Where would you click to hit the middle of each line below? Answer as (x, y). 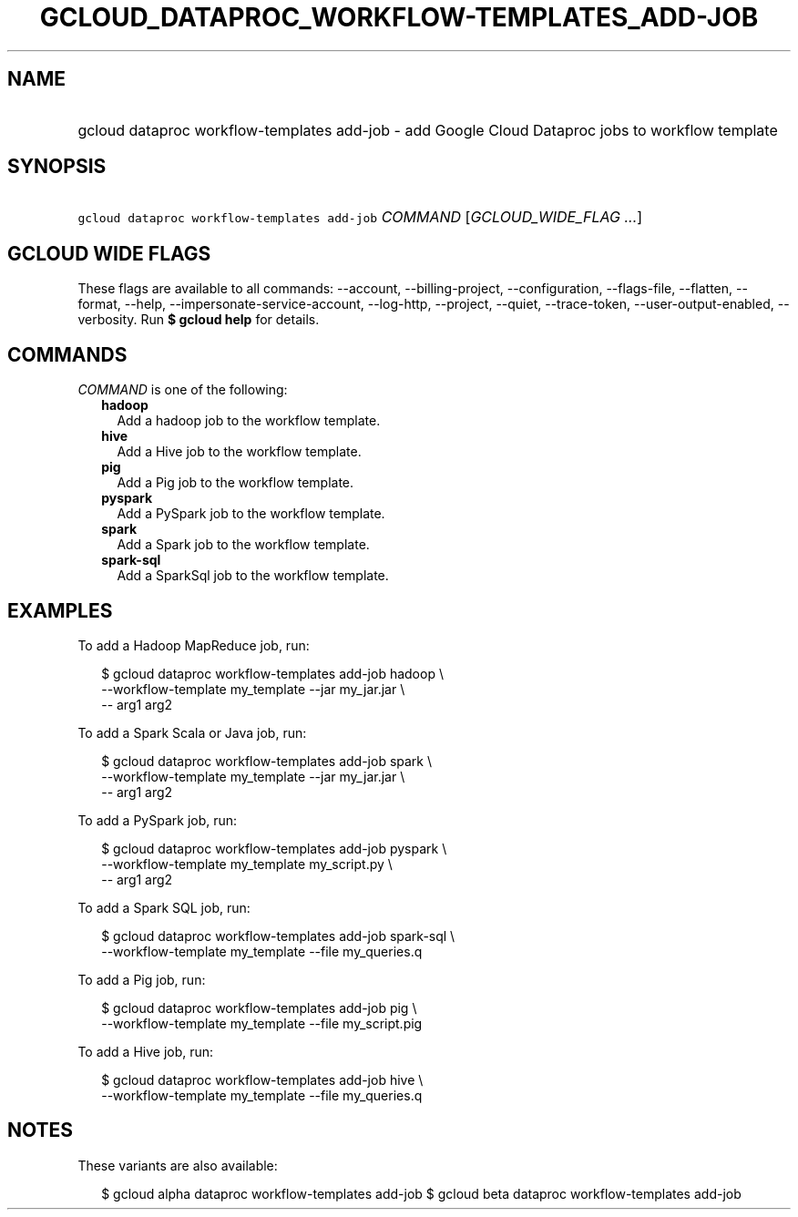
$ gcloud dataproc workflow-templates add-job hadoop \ (272, 673)
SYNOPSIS (57, 167)
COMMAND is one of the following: (183, 390)
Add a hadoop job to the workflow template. (249, 421)
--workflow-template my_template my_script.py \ (247, 864)
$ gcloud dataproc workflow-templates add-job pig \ (259, 1007)
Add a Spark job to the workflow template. (243, 545)
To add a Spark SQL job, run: (164, 907)
